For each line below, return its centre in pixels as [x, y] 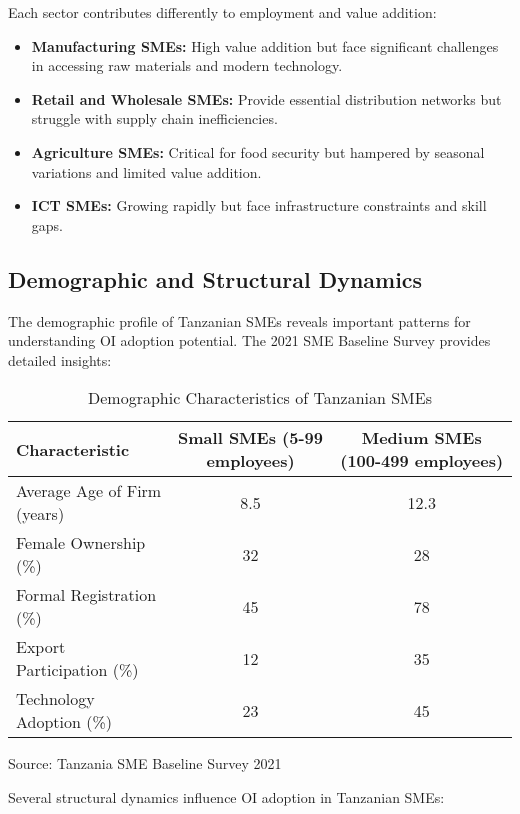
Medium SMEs [421, 438]
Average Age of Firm [89, 491]
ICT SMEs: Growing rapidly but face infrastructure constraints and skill [259, 205]
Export [41, 647]
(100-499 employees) [422, 461]
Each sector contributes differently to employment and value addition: [222, 12]
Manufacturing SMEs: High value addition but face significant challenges [265, 45]
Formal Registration [86, 595]
